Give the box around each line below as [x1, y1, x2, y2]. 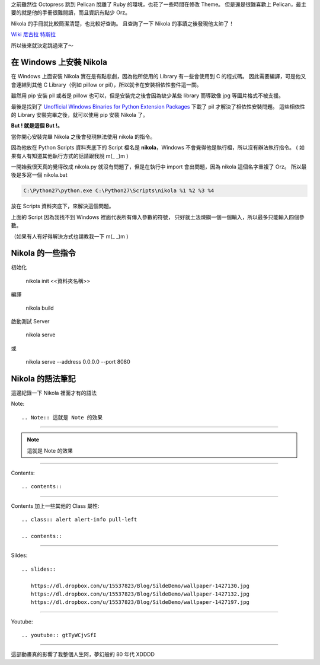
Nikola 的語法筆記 [11, 374, 76, 384]
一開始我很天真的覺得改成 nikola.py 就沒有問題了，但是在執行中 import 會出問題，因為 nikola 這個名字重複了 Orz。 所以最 [11, 163, 307, 170]
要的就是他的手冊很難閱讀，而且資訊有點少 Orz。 [11, 9, 130, 16]
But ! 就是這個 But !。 [11, 122, 63, 129]
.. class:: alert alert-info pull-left [21, 516, 137, 523]
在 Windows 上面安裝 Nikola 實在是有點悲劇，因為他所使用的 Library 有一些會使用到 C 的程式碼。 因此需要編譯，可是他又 [11, 73, 306, 80]
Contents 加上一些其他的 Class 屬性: [11, 502, 100, 510]
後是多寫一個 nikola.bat [11, 171, 68, 179]
